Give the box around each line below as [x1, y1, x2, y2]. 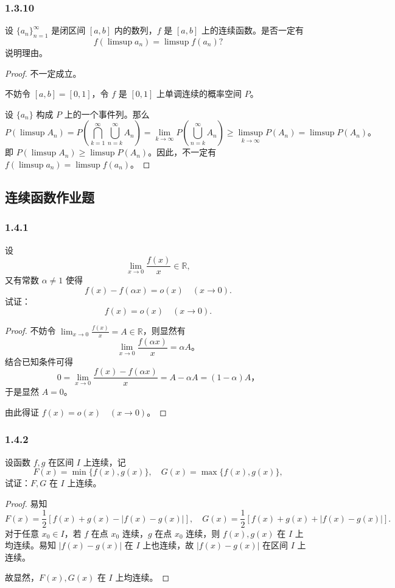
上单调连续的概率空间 [156, 87, 242, 100]
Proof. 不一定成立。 [5, 66, 82, 79]
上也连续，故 [142, 539, 194, 551]
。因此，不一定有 [148, 146, 217, 158]
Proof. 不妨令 [5, 324, 56, 337]
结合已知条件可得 [5, 355, 73, 367]
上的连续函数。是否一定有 [201, 24, 304, 37]
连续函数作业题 [5, 187, 94, 206]
